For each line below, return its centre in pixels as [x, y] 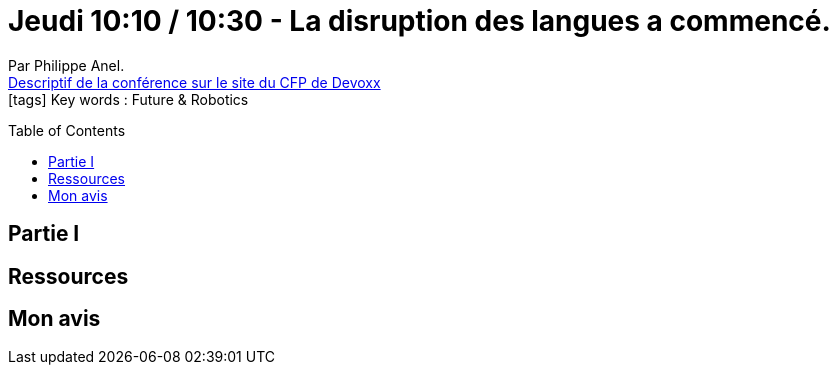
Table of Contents [67, 130]
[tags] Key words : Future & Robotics [128, 99]
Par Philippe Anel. [66, 65]
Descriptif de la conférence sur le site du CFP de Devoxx [194, 82]
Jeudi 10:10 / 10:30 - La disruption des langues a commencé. [419, 21]
